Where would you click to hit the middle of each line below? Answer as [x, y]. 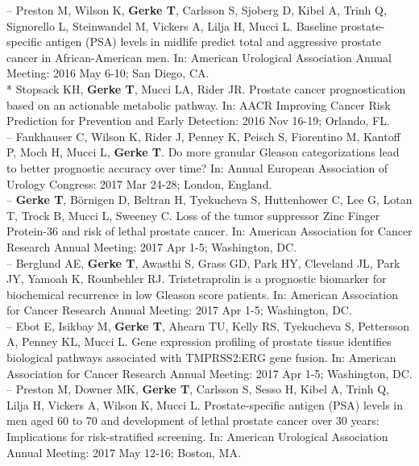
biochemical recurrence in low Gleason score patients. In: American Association [202, 294]
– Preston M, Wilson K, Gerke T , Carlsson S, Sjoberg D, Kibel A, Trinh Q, [197, 10]
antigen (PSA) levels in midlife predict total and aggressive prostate [214, 42]
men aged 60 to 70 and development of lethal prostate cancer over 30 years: [193, 420]
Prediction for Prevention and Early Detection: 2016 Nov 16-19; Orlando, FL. [198, 121]
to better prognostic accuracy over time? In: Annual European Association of [197, 167]
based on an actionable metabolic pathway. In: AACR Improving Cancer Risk [199, 104]
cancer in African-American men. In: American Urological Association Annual [199, 57]
